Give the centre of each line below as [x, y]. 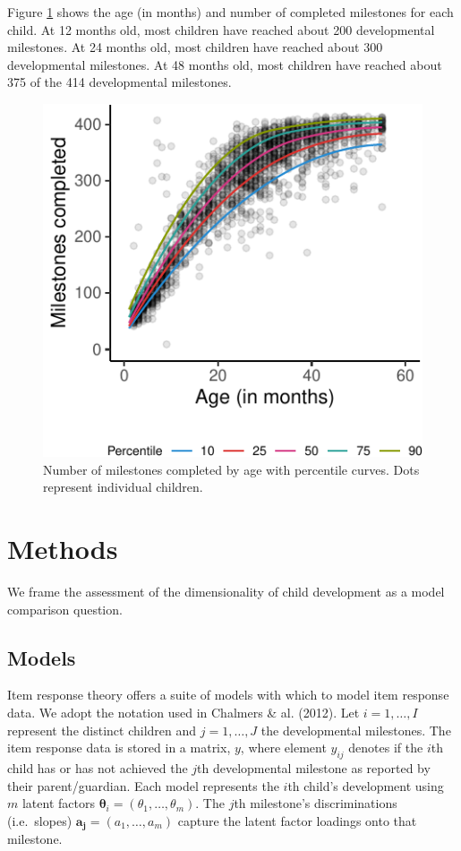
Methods [63, 549]
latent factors [58, 803]
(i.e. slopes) [40, 820]
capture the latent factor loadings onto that [297, 820]
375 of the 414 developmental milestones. [120, 82]
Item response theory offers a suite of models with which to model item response [228, 695]
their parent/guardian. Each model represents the [143, 785]
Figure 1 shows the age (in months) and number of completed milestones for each [230, 12]
